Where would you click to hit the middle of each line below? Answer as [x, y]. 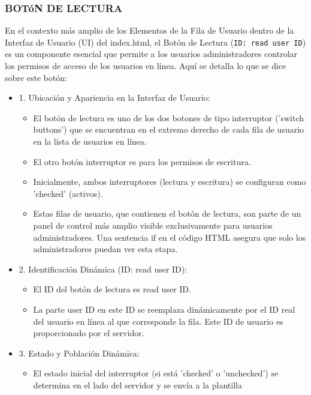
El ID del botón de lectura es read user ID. [112, 289]
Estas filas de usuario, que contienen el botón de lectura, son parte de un [167, 213]
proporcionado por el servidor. [89, 333]
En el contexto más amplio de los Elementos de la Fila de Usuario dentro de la [150, 30]
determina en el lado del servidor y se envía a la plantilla [138, 384]
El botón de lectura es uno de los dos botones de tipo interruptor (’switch [169, 117]
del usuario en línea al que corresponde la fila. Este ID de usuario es [158, 321]
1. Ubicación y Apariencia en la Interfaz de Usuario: [114, 98]
